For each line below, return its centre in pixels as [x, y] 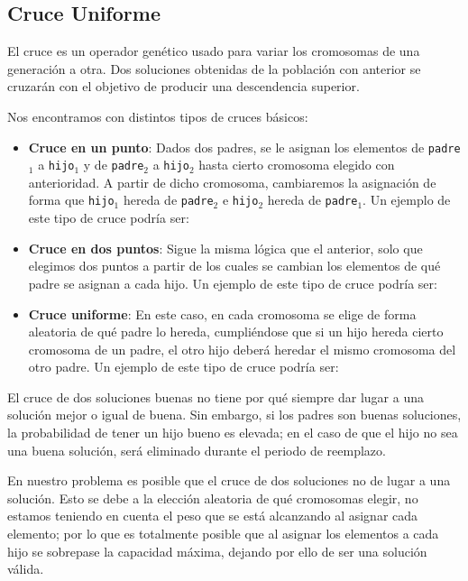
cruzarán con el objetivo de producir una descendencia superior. [184, 86]
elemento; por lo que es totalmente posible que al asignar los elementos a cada [223, 534]
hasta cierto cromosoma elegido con [297, 165]
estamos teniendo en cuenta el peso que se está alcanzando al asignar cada [213, 516]
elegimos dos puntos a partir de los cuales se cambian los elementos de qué [234, 266]
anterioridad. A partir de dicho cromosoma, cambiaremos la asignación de [232, 182]
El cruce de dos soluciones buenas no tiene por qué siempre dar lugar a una [216, 397]
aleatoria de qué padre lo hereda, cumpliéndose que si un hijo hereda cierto [236, 332]
